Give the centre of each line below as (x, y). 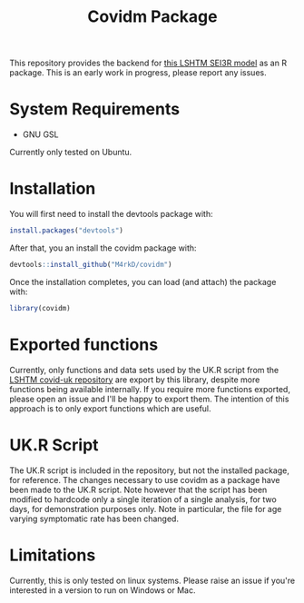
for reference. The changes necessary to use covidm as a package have (145, 479)
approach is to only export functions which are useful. (110, 408)
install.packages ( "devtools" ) (67, 231)
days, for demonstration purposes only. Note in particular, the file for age (146, 509)
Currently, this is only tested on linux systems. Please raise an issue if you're (152, 580)
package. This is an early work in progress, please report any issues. (138, 73)
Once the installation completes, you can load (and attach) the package (143, 282)
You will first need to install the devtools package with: (111, 214)
